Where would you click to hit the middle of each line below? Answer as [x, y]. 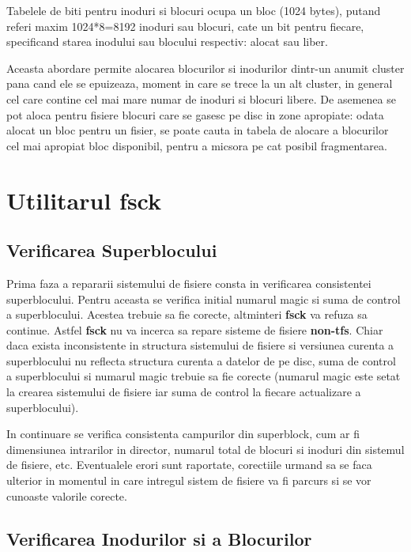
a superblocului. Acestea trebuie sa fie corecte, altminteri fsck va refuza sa [187, 314]
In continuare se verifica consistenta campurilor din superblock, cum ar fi [183, 434]
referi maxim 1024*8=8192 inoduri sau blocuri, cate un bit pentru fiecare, [185, 26]
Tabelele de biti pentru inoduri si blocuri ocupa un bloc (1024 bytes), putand [194, 10]
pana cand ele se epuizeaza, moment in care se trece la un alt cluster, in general [200, 83]
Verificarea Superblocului [112, 250]
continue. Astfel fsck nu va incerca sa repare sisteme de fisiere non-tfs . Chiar [195, 329]
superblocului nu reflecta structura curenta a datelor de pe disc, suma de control [201, 360]
